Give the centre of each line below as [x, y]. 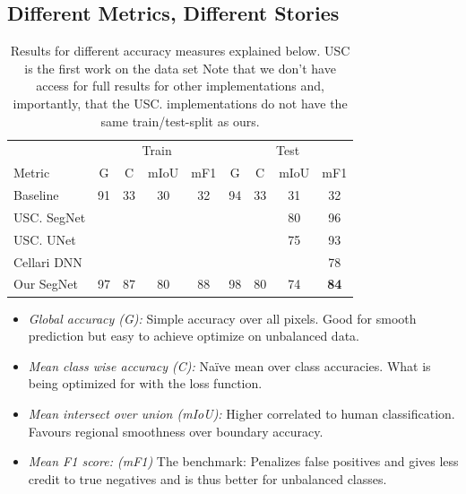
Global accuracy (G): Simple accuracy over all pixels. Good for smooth [222, 318]
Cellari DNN [48, 261]
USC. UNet [45, 239]
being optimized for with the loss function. [145, 383]
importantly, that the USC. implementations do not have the [180, 103]
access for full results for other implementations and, [180, 86]
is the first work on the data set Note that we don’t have [180, 68]
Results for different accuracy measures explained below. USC [180, 51]
